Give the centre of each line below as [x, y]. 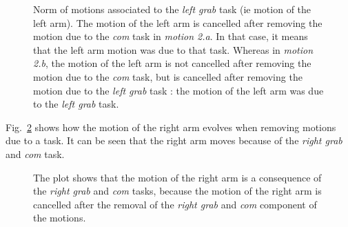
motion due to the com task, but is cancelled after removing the [168, 76]
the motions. [60, 218]
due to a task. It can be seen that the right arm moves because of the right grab [174, 140]
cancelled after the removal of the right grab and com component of [175, 204]
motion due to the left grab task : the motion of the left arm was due [178, 90]
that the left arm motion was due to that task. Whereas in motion [173, 49]
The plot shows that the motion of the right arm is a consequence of [177, 177]
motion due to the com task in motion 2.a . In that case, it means [171, 36]
